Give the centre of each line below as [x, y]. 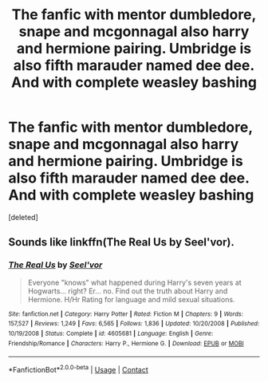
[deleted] [23, 217]
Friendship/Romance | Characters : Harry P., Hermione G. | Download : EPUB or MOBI [126, 343]
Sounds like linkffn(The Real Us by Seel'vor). [122, 242]
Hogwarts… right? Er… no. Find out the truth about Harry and [128, 291]
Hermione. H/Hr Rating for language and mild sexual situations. [131, 299]
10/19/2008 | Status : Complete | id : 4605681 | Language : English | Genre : [111, 333]
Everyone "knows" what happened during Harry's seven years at [134, 282]
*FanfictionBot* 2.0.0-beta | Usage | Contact [79, 369]
